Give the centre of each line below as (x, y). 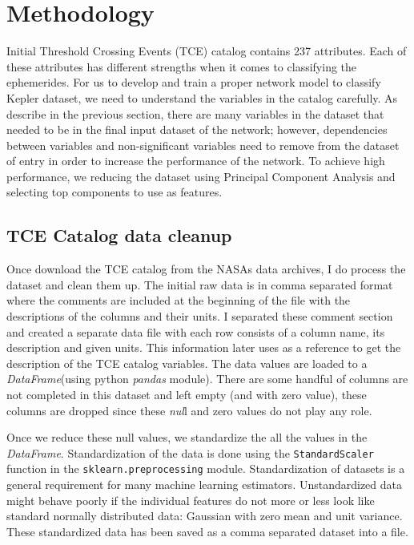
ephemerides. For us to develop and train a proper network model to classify (194, 82)
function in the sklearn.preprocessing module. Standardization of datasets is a (206, 468)
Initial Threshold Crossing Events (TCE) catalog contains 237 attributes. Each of (207, 51)
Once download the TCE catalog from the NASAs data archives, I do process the (206, 269)
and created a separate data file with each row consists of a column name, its (196, 331)
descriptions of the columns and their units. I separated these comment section (200, 316)
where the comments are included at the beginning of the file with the (179, 300)
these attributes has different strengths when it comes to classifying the (182, 66)
